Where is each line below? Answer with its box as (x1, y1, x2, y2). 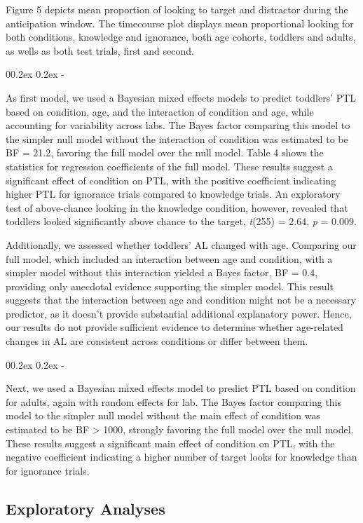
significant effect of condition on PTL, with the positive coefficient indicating (6, 172, 336, 187)
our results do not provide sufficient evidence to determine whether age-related (6, 320, 343, 334)
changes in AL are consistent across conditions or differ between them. (6, 334, 308, 348)
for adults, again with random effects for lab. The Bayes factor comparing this (6, 394, 342, 409)
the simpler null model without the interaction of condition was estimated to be (6, 131, 348, 146)
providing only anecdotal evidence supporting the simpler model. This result (6, 278, 334, 293)
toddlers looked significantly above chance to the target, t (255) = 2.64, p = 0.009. (6, 214, 357, 229)
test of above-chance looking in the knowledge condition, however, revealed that (6, 200, 348, 215)
